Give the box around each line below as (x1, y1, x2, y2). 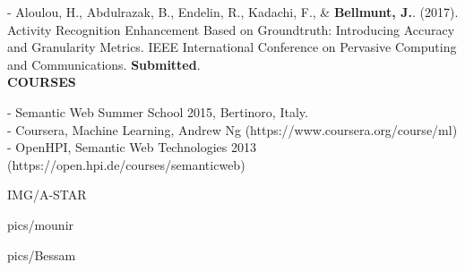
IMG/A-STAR (7, 185, 87, 204)
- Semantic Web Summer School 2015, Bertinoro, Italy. (7, 102, 308, 121)
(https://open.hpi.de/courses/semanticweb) (7, 155, 245, 174)
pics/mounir (7, 215, 74, 233)
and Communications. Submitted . (7, 55, 201, 73)
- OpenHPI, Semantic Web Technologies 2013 (7, 138, 256, 157)
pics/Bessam (7, 245, 76, 264)
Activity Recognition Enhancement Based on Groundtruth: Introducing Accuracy (7, 20, 455, 38)
